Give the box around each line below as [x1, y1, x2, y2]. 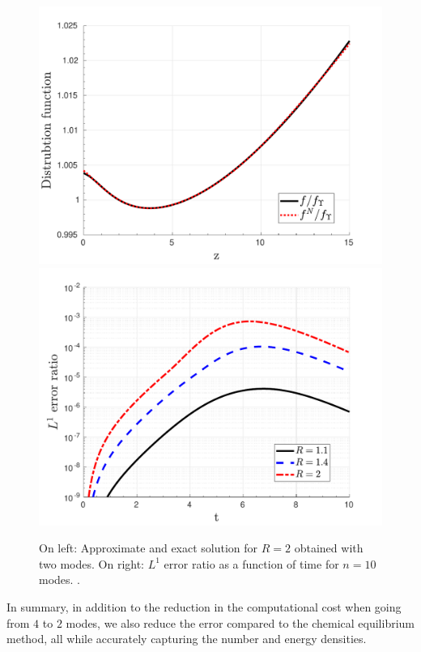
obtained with [294, 539, 364, 556]
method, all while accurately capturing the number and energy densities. [6, 630, 367, 647]
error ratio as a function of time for [164, 555, 339, 572]
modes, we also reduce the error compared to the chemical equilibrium [66, 614, 415, 631]
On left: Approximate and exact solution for [39, 539, 258, 556]
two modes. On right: [39, 555, 145, 572]
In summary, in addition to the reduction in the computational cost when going [6, 598, 402, 615]
